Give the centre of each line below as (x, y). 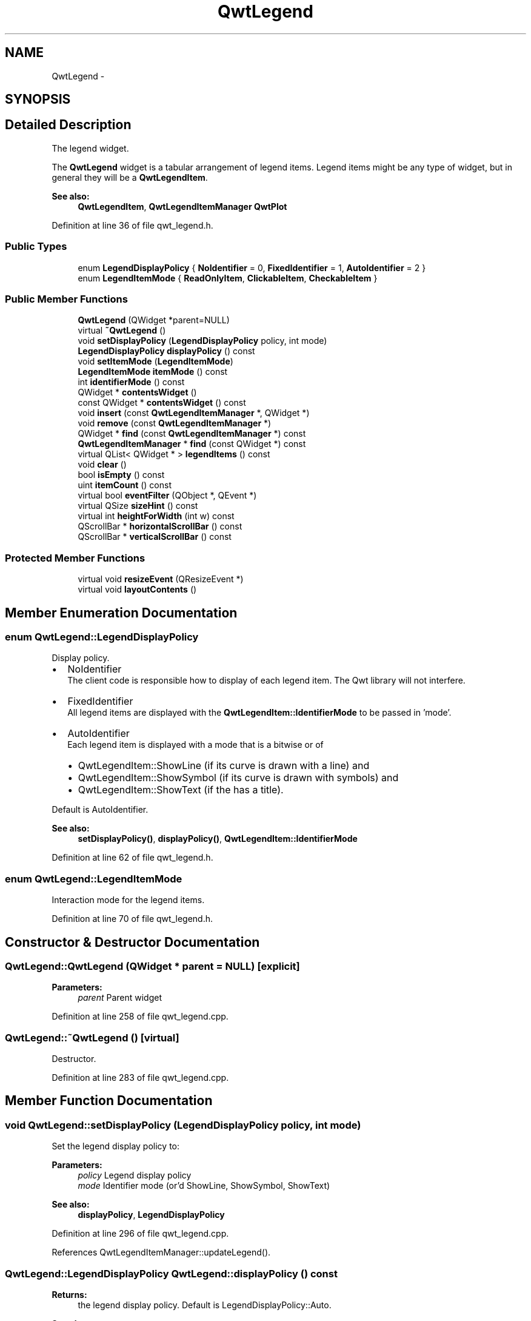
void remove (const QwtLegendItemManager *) (175, 423)
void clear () (102, 465)
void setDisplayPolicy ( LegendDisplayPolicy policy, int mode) (202, 341)
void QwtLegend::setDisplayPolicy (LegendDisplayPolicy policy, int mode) (183, 1125)
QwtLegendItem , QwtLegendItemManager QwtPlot (182, 206)
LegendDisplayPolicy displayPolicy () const (166, 351)
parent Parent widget (120, 998)
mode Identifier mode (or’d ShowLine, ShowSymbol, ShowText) (204, 1186)
